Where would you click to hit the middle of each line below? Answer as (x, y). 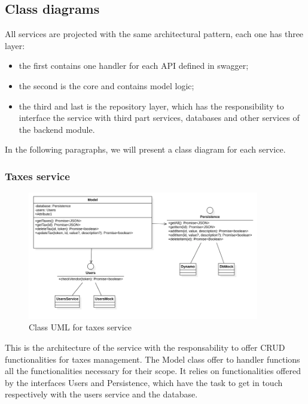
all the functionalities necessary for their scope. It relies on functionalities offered (153, 371)
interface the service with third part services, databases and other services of (159, 118)
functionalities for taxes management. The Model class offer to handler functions (153, 359)
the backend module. (57, 129)
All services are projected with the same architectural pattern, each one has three (154, 34)
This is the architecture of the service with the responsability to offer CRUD (145, 347)
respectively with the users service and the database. (101, 394)
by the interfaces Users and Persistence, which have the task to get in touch (144, 382)
